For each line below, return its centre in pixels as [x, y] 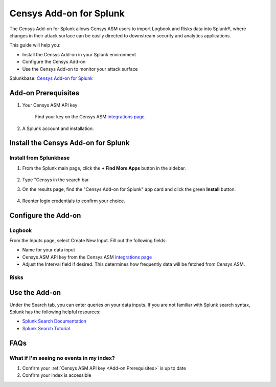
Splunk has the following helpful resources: [55, 312]
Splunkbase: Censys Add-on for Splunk [51, 78]
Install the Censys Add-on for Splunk [70, 143]
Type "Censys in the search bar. [56, 180]
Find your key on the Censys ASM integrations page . [90, 117]
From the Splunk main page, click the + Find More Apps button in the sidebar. [104, 168]
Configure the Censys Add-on [54, 62]
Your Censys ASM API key [50, 105]
